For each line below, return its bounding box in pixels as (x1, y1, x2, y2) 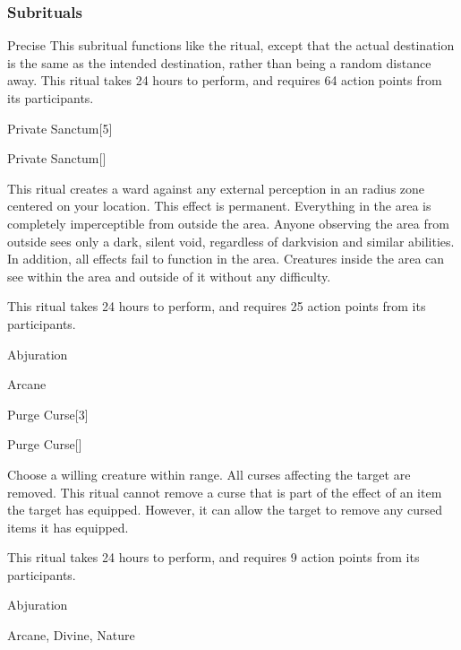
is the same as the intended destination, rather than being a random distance (7, 53, 431, 72)
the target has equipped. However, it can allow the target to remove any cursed (7, 500, 443, 519)
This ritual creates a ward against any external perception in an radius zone (7, 178, 425, 197)
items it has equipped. (7, 517, 129, 536)
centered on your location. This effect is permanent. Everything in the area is (7, 196, 431, 215)
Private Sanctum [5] (7, 118, 113, 137)
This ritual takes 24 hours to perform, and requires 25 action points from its (7, 297, 426, 316)
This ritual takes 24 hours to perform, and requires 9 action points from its (7, 548, 420, 567)
